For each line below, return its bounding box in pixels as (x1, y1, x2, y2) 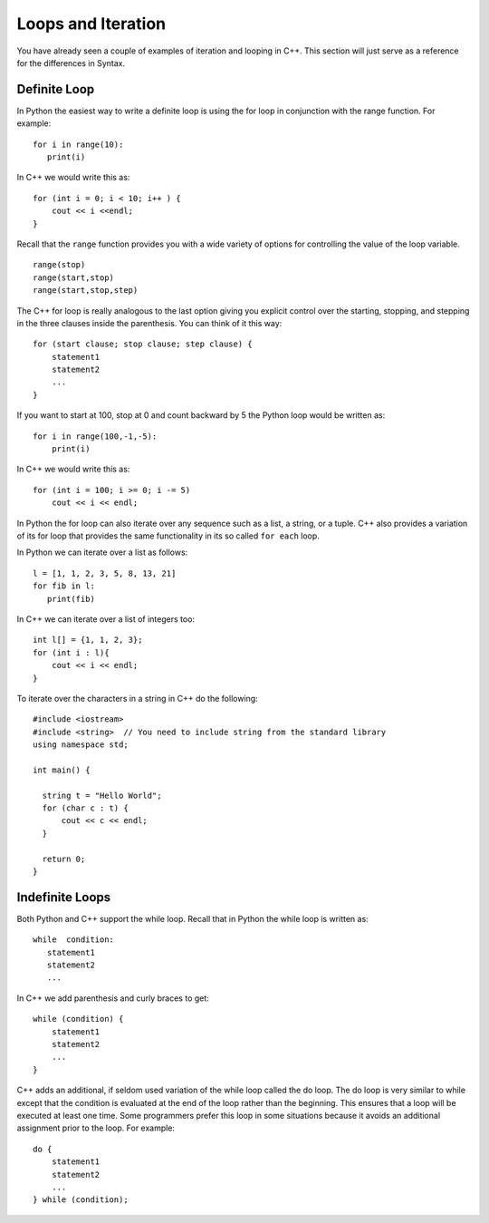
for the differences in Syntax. (16, 57, 126, 68)
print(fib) (46, 594, 95, 604)
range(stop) (33, 259, 86, 270)
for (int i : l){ (33, 647, 110, 657)
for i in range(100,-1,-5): (33, 431, 158, 442)
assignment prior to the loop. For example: (16, 1122, 176, 1133)
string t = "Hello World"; (42, 790, 162, 801)
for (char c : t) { (42, 803, 129, 813)
